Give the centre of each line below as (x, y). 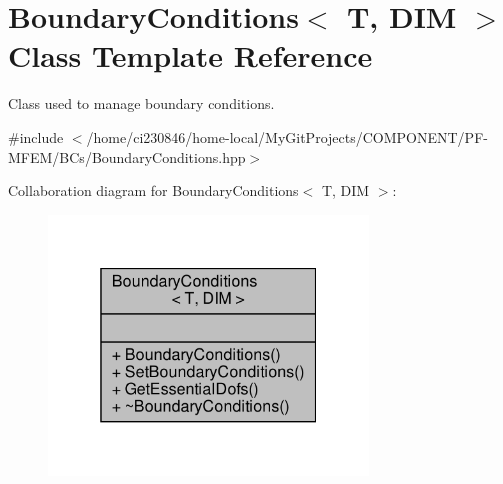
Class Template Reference (190, 55)
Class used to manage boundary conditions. (141, 103)
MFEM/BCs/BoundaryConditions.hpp (127, 156)
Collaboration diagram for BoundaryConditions (153, 190)
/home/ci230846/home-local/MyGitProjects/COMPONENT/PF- (287, 136)
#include (36, 136)
